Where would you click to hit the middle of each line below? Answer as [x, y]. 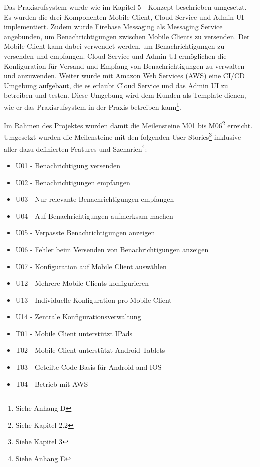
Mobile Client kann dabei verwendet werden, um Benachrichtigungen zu [114, 46]
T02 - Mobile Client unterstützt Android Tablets [90, 350]
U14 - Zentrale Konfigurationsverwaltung [78, 317]
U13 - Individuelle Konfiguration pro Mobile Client [94, 300]
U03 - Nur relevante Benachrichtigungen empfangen [95, 199]
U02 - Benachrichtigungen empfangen [73, 182]
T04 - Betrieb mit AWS [52, 384]
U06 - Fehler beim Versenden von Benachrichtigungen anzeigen [112, 249]
